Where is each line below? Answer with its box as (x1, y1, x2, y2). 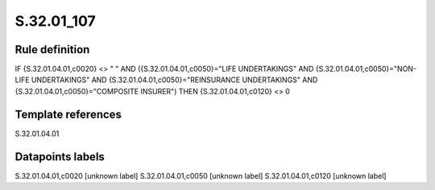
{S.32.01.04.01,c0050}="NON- (315, 64, 417, 74)
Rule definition (14, 43, 90, 56)
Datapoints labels (14, 150, 105, 163)
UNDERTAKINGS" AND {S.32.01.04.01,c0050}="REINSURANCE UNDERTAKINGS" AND (31, 75, 318, 85)
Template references (14, 107, 122, 121)
